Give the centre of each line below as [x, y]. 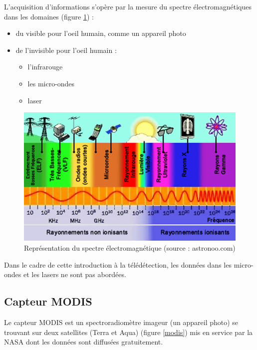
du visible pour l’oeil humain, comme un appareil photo [101, 33]
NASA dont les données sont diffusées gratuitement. [84, 342]
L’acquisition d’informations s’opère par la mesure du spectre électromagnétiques [128, 6]
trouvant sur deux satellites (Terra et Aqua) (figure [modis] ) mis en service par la [128, 332]
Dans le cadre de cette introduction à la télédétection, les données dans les [118, 264]
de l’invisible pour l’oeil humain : [66, 50]
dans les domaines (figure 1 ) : [49, 16]
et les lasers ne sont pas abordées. [75, 274]
